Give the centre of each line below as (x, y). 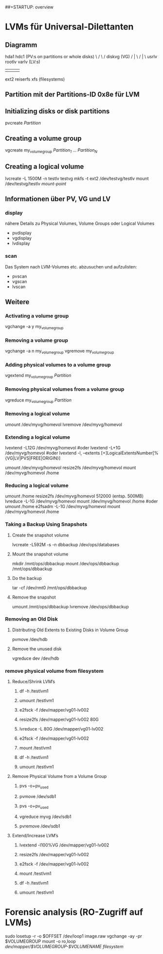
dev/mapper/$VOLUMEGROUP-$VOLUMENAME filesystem (64, 946)
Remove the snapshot (34, 597)
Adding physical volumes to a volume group (58, 365)
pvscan (19, 276)
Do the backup (27, 578)
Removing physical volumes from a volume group (65, 389)
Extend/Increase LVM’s (35, 835)
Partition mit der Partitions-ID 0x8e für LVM (72, 95)
